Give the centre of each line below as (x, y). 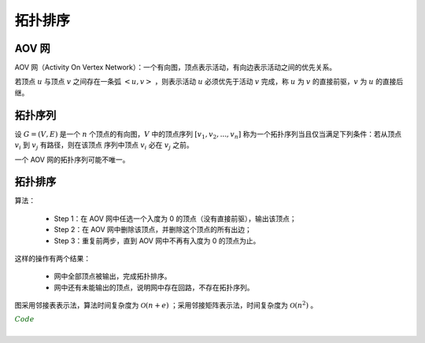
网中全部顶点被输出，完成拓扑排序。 (113, 276)
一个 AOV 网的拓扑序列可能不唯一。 (72, 159)
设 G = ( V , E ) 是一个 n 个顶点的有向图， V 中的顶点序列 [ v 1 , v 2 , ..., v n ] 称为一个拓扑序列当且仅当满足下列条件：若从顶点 (208, 135)
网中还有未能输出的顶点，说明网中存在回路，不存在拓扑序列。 (154, 287)
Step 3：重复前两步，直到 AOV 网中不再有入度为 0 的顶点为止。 (157, 241)
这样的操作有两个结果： (52, 258)
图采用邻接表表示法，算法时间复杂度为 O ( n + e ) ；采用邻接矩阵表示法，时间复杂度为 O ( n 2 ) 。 (166, 305)
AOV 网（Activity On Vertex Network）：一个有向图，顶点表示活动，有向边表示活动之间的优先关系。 (176, 68)
